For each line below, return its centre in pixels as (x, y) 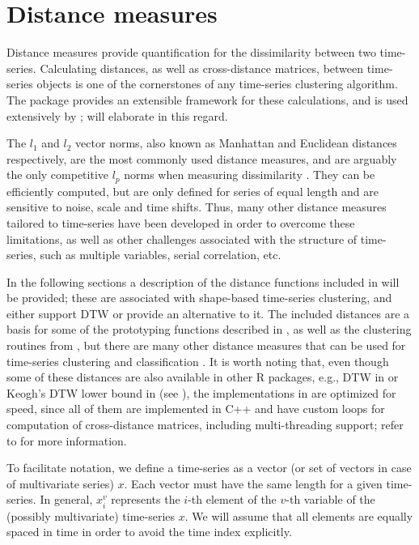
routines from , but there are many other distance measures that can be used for (206, 345)
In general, (66, 499)
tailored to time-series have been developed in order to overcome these (181, 222)
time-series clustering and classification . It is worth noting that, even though (198, 361)
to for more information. (67, 440)
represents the (146, 499)
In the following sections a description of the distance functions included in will (203, 281)
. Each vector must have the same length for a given (253, 483)
